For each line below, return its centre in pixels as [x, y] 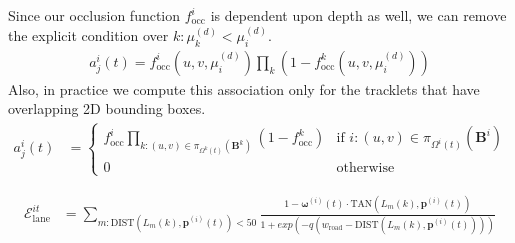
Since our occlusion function [94, 15]
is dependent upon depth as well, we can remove [358, 15]
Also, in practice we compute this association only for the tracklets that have [244, 88]
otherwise [365, 167]
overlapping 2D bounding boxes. [107, 108]
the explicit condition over [88, 35]
